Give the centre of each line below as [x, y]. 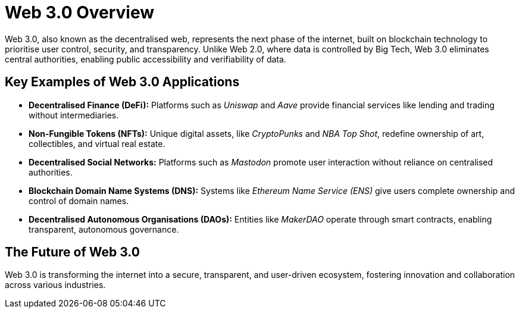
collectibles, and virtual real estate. [97, 143]
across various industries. [55, 285]
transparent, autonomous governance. [104, 229]
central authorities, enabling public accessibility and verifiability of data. [146, 59]
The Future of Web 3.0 [72, 252]
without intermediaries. [74, 115]
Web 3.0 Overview [80, 12]
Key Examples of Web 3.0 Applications [122, 82]
